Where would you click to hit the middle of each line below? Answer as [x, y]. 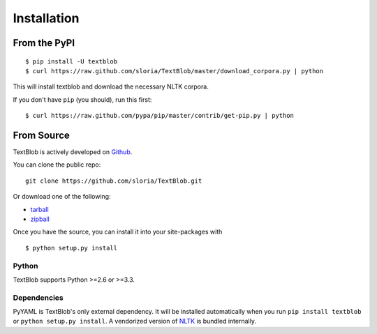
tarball [39, 209]
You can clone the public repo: [57, 165]
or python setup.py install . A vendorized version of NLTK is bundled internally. [134, 321]
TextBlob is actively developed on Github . [73, 152]
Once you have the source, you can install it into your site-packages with [118, 232]
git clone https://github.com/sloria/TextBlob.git [114, 181]
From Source [41, 135]
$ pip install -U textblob [72, 61]
